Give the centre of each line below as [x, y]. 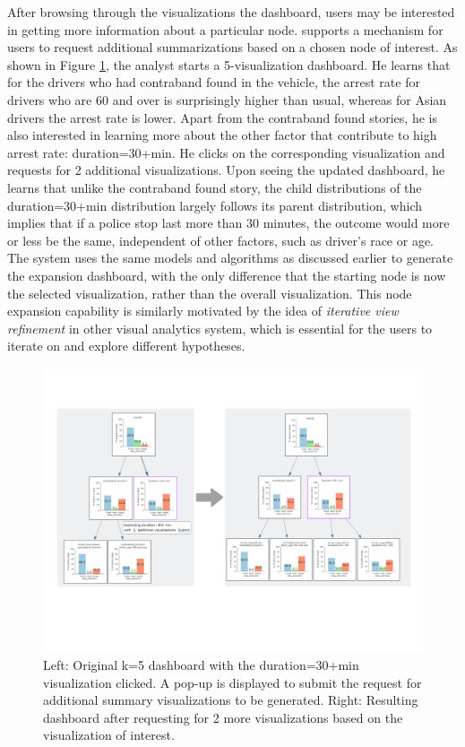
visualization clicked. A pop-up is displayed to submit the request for [232, 682]
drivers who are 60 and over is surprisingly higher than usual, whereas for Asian [227, 99]
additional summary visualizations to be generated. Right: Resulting [231, 700]
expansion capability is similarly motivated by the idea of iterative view [203, 311]
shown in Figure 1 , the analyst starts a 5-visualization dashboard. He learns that [229, 64]
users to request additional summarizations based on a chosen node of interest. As [232, 47]
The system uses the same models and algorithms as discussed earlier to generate [230, 258]
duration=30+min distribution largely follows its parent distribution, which [215, 205]
